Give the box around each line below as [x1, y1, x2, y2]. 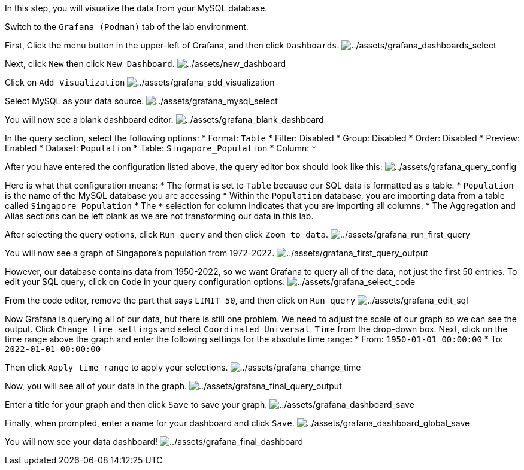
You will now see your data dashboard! [5, 436, 158, 447]
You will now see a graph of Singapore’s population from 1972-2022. [5, 248, 275, 258]
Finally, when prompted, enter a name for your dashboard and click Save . [5, 418, 295, 428]
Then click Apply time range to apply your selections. [5, 362, 228, 372]
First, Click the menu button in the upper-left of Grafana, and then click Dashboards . [5, 40, 340, 50]
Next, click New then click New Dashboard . [5, 59, 175, 69]
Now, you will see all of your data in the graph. [5, 381, 187, 391]
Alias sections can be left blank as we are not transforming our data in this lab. [5, 211, 314, 221]
